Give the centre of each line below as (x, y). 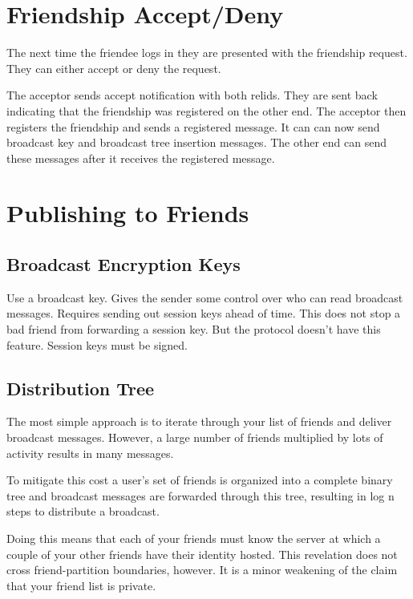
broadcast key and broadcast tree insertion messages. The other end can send (196, 142)
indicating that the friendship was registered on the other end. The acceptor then (206, 110)
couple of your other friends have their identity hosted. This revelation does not (202, 554)
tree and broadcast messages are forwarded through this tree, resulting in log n (200, 495)
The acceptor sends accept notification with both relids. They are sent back (192, 95)
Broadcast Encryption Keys (123, 264)
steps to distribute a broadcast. (83, 511)
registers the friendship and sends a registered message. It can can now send (193, 126)
